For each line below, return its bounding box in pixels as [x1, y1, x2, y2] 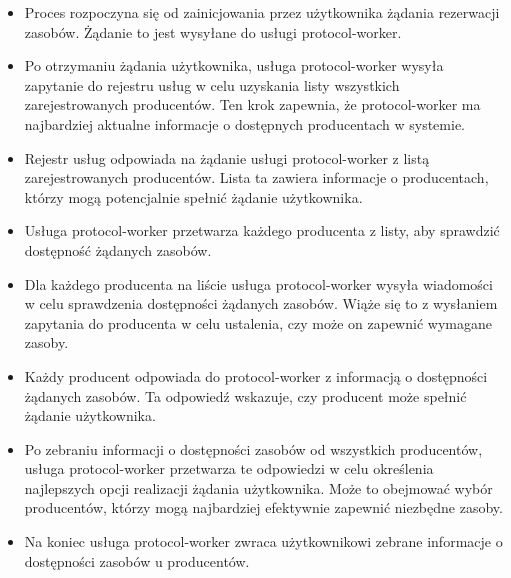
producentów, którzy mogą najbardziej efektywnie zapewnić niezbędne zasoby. [24, 497, 503, 518]
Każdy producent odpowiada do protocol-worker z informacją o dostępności [24, 365, 488, 386]
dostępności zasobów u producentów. [24, 550, 250, 571]
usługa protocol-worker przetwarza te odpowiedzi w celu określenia [24, 458, 434, 479]
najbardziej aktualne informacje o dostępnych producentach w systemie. [24, 113, 465, 134]
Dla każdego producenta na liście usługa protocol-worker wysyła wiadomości [24, 273, 493, 294]
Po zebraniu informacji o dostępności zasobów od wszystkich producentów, [24, 438, 483, 459]
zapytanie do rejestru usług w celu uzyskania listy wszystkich [24, 74, 400, 95]
